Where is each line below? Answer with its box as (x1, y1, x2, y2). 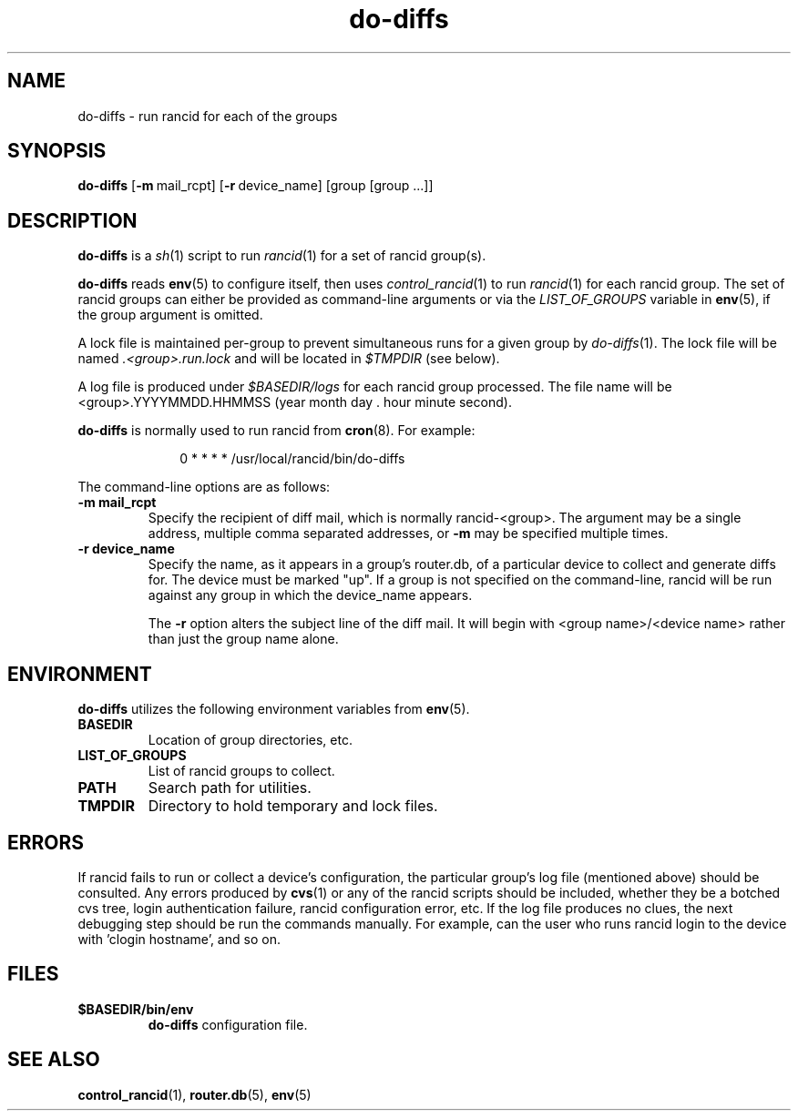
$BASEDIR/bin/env (77, 1001, 194, 1017)
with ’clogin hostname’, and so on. (77, 930, 281, 947)
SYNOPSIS (7, 139, 107, 163)
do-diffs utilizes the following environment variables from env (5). (77, 701, 470, 717)
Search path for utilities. (148, 778, 312, 798)
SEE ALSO (7, 1048, 100, 1072)
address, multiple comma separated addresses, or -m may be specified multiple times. (148, 525, 669, 542)
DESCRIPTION (7, 208, 138, 232)
